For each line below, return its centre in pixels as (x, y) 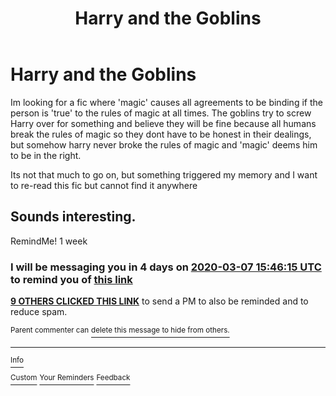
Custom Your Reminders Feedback (70, 378)
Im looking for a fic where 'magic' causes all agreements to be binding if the (166, 102)
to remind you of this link (71, 279)
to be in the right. (46, 155)
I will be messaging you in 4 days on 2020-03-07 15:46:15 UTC (166, 267)
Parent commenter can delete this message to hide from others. (120, 330)
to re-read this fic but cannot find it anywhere (104, 185)
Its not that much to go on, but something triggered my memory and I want (164, 174)
